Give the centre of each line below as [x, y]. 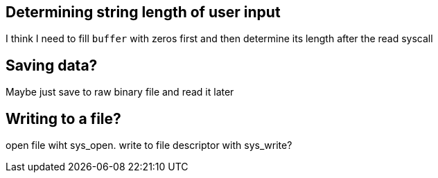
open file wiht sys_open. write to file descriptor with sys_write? [149, 145]
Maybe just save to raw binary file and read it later [120, 92]
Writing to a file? [63, 118]
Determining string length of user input [143, 12]
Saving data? [52, 65]
